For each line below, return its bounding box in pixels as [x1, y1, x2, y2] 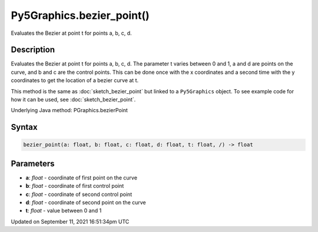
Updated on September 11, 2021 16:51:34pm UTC [11, 218, 130, 225]
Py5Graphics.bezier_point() [11, 9, 150, 22]
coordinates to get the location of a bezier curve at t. [11, 77, 138, 84]
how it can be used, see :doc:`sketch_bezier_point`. [11, 96, 136, 103]
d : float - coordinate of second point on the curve [25, 199, 147, 206]
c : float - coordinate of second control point [25, 191, 132, 198]
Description [11, 45, 55, 55]
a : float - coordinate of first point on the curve [25, 174, 138, 181]
